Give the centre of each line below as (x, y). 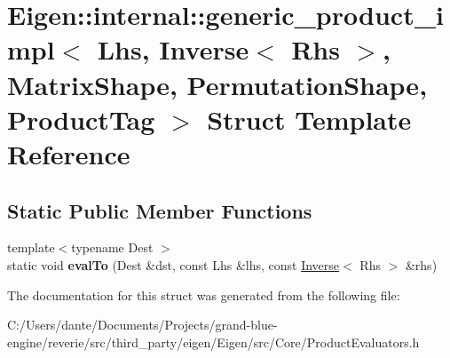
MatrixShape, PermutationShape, (217, 84)
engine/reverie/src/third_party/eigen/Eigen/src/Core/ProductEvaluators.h (213, 342)
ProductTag (81, 119)
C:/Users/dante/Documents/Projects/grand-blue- (142, 325)
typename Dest (112, 247)
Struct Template (309, 119)
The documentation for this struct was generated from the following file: (204, 294)
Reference (69, 153)
